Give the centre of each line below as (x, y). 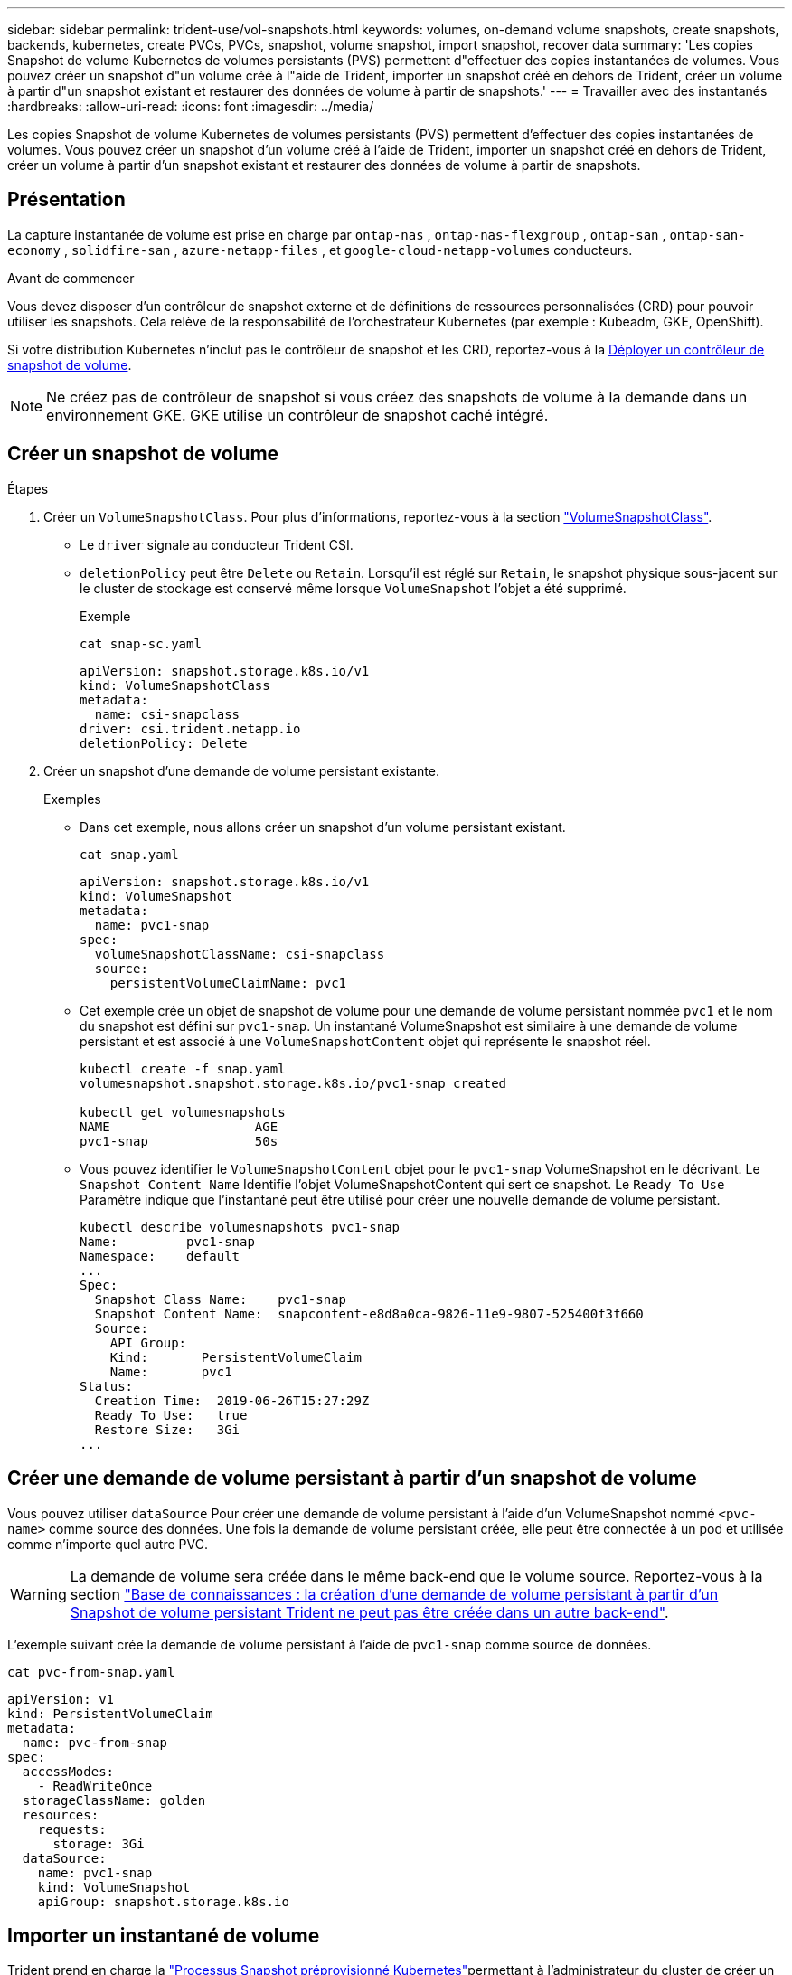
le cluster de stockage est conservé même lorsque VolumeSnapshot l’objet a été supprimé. (353, 588)
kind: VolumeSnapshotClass (175, 685)
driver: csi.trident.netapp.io (190, 728)
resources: (61, 1814)
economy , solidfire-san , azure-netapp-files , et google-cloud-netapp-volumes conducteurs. (320, 250)
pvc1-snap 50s (179, 1141)
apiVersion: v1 (61, 1699)
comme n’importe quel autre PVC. (108, 1544)
